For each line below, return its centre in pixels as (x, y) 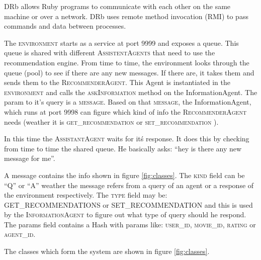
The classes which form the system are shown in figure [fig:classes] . (107, 251)
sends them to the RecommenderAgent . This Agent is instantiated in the (117, 82)
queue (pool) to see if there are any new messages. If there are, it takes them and (129, 72)
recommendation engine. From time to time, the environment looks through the (127, 62)
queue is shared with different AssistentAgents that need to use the (110, 53)
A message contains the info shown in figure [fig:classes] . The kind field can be (124, 175)
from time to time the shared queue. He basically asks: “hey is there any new (123, 148)
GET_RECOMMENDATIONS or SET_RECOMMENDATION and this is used (128, 204)
